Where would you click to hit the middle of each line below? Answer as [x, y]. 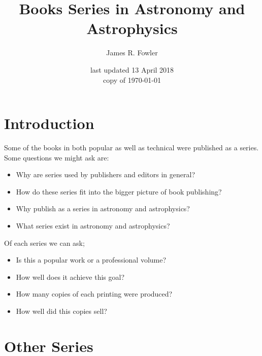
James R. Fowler [132, 53]
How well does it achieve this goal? [70, 277]
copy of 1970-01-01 [132, 79]
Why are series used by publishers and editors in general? [106, 174]
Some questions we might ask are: [57, 157]
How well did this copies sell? [61, 311]
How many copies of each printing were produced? [94, 294]
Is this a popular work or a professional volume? [91, 260]
